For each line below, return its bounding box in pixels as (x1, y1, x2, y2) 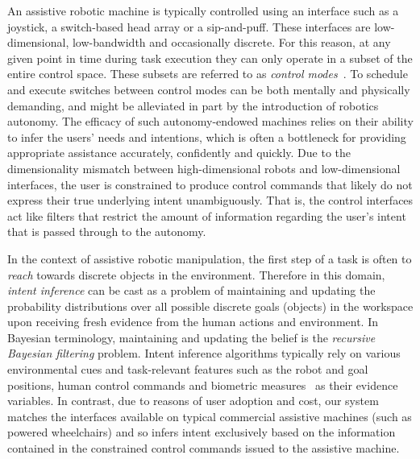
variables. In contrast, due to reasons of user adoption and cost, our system (7, 392, 379, 409)
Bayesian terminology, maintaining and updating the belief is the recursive (7, 329, 376, 345)
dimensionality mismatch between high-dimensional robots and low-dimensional (7, 159, 401, 176)
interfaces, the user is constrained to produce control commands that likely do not (7, 176, 413, 192)
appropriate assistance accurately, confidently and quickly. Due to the (7, 144, 351, 161)
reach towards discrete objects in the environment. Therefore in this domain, (7, 266, 385, 283)
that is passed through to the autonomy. (7, 223, 206, 240)
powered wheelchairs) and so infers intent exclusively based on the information (7, 424, 396, 440)
